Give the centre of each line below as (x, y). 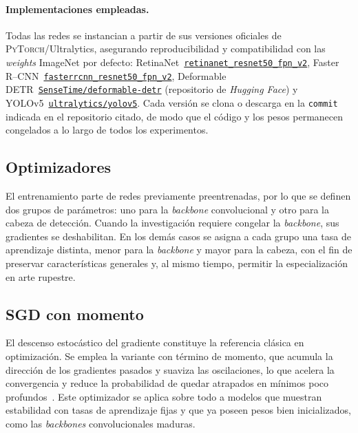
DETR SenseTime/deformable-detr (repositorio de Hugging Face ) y (152, 89)
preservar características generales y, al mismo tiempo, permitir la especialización (177, 263)
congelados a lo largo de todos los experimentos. (107, 130)
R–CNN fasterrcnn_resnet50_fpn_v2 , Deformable (116, 75)
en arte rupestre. (41, 276)
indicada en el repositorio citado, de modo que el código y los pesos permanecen (175, 116)
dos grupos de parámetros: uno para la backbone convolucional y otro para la (167, 209)
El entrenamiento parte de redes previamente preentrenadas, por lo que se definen (178, 196)
